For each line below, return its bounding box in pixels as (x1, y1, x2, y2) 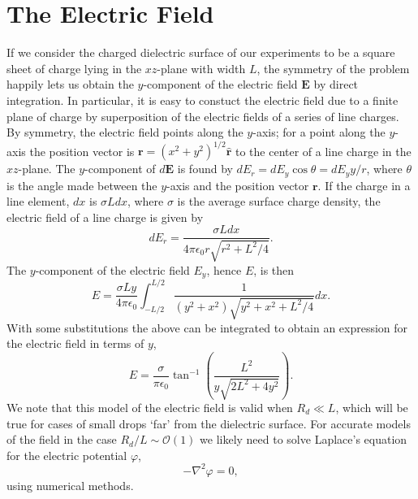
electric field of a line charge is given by (6, 208, 204, 225)
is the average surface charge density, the (177, 193, 381, 210)
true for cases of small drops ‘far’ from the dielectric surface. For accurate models (6, 414, 411, 432)
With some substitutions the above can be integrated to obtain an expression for (6, 319, 408, 336)
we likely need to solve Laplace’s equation (200, 431, 407, 448)
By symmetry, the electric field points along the (6, 124, 243, 141)
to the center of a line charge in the (235, 142, 412, 159)
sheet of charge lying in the (6, 59, 142, 76)
